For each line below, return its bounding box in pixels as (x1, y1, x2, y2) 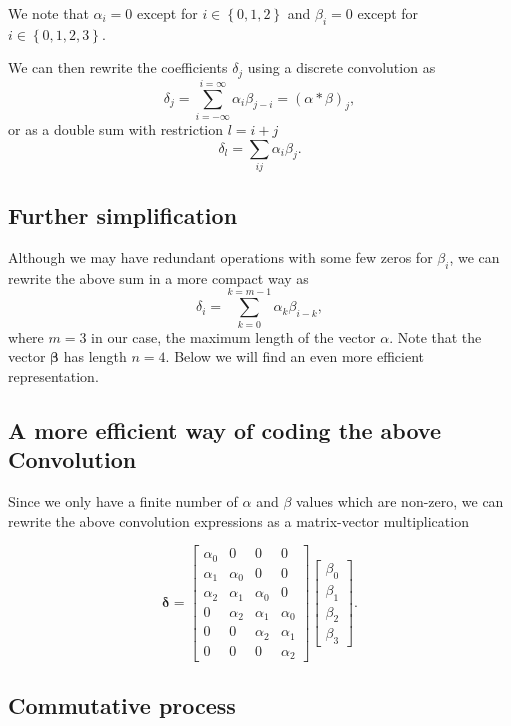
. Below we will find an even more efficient (165, 346, 424, 367)
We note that (8, 3, 89, 23)
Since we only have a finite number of (8, 490, 238, 511)
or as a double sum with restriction (8, 118, 224, 139)
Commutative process (8, 690, 236, 721)
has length (63, 346, 127, 367)
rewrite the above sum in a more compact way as (8, 267, 309, 288)
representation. (8, 365, 99, 386)
